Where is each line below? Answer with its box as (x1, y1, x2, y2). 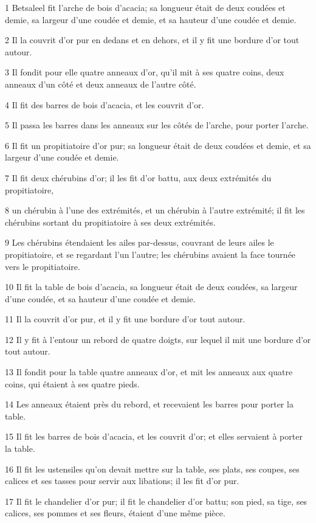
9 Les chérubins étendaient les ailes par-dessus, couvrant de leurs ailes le (5, 236, 274, 249)
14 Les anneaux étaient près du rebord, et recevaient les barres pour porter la (5, 398, 294, 410)
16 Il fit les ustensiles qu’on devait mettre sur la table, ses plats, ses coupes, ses (5, 462, 300, 475)
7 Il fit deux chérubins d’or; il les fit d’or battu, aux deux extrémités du (5, 171, 272, 184)
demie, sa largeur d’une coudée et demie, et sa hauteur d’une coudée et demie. (5, 13, 297, 26)
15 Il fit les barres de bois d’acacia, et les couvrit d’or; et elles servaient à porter (5, 430, 303, 443)
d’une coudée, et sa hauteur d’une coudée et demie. (5, 292, 196, 305)
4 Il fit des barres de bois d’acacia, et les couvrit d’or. (5, 98, 204, 111)
